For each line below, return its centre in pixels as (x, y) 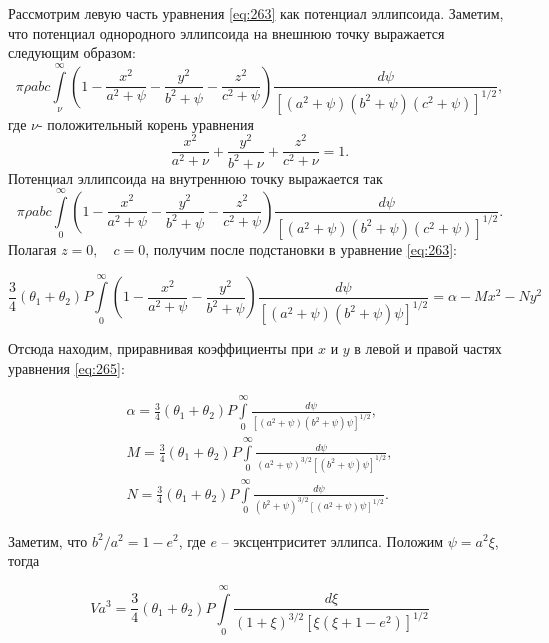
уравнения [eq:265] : (66, 367)
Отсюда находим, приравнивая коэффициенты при (161, 348)
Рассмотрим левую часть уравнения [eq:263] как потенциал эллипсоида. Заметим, (256, 13)
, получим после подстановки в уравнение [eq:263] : (301, 248)
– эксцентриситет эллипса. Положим (332, 540)
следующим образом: (72, 52)
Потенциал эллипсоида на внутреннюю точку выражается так (195, 177)
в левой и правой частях (428, 348)
